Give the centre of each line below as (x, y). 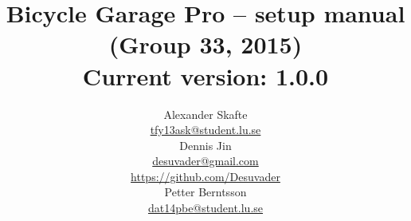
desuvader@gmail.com (205, 161)
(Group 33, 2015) (205, 44)
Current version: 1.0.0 (205, 75)
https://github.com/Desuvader (205, 176)
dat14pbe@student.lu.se (205, 208)
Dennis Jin (205, 145)
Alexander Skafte (205, 114)
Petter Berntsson (205, 192)
